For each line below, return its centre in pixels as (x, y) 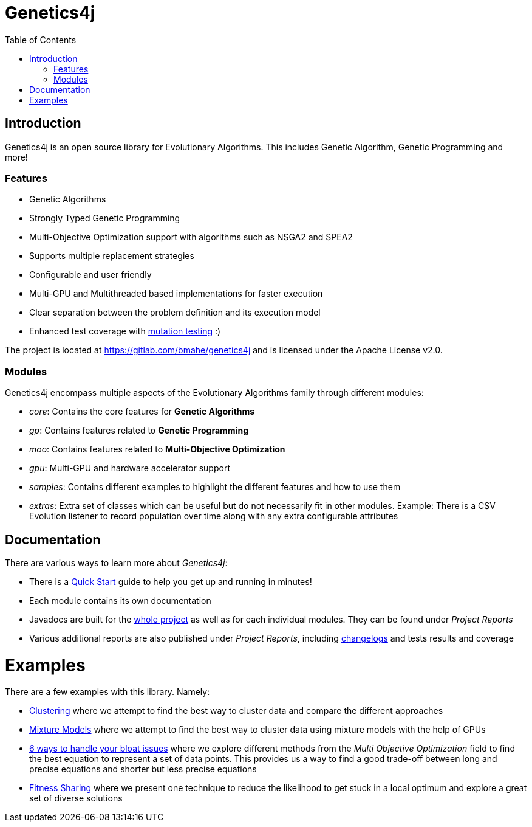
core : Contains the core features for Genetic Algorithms (142, 412)
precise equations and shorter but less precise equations (143, 769)
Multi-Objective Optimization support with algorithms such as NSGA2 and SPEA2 (191, 237)
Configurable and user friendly (90, 275)
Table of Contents (41, 40)
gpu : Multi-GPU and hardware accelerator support (130, 468)
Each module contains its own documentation (120, 600)
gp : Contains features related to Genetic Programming (139, 431)
